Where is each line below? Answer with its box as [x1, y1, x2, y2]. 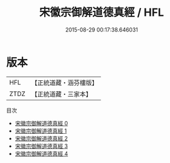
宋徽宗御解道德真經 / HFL [39, 5, 165, 19]
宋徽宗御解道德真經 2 [15, 134, 68, 142]
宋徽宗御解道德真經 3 [15, 142, 68, 150]
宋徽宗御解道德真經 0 [15, 119, 68, 127]
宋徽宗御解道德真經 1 [15, 127, 67, 134]
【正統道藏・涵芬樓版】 [31, 78, 99, 87]
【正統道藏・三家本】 [31, 89, 93, 98]
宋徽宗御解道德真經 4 [15, 150, 68, 157]
